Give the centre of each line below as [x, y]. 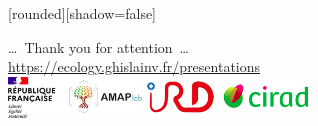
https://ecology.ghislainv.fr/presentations [134, 66]
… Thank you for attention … [98, 46]
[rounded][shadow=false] [82, 13]
